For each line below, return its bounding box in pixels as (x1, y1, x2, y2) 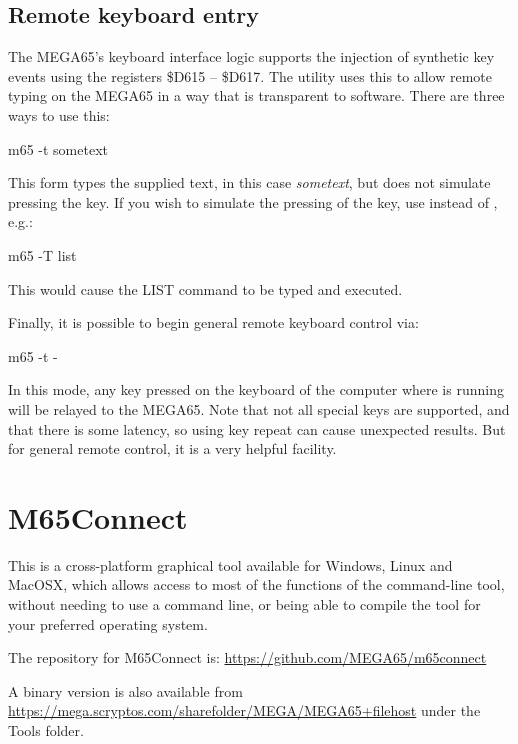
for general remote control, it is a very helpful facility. (8, 438, 337, 459)
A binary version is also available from (8, 680, 243, 701)
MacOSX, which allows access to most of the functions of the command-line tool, (8, 574, 505, 595)
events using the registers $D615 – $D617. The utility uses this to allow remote (8, 65, 492, 86)
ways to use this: (8, 104, 110, 125)
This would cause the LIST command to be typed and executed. (8, 278, 403, 299)
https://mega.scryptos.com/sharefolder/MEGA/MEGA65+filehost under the (8, 700, 481, 721)
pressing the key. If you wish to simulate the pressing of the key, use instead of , (8, 191, 498, 212)
